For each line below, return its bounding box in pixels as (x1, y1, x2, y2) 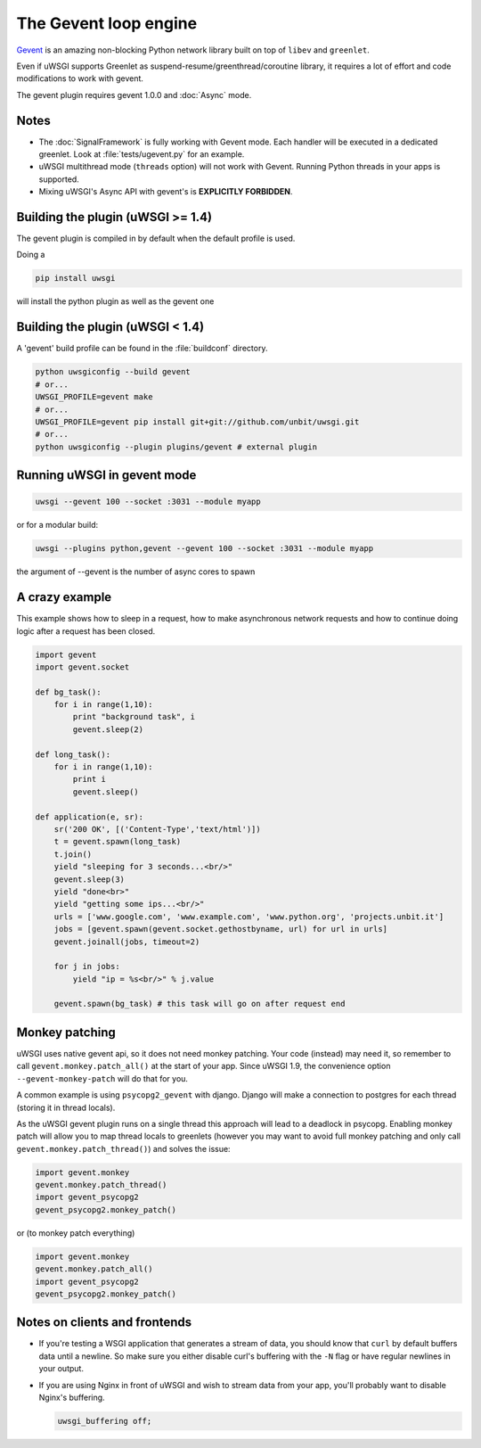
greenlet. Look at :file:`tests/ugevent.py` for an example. (38, 149, 245, 160)
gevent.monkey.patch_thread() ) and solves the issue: (16, 1143, 231, 1154)
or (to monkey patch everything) (16, 1227, 135, 1238)
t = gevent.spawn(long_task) (53, 836, 182, 847)
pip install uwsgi (35, 273, 116, 284)
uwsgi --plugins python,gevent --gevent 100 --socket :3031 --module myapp (35, 544, 374, 554)
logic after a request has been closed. (16, 625, 156, 637)
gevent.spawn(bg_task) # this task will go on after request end (53, 999, 346, 1009)
